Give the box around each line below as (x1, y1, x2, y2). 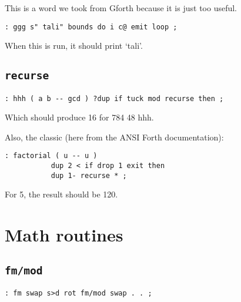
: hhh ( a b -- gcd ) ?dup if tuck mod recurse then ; (5, 94, 224, 103)
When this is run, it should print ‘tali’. (5, 39, 143, 52)
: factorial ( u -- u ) (5, 152, 98, 160)
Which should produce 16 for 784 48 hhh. (5, 111, 154, 123)
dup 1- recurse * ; (51, 171, 127, 180)
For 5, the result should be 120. (5, 188, 118, 200)
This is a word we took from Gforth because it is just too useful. (5, 2, 237, 14)
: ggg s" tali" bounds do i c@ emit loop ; (5, 22, 178, 31)
